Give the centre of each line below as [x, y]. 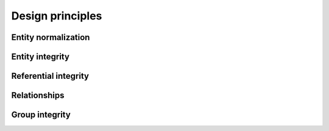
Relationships [38, 96]
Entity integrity [41, 57]
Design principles [57, 16]
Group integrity [41, 115]
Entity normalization [51, 37]
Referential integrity [50, 76]
